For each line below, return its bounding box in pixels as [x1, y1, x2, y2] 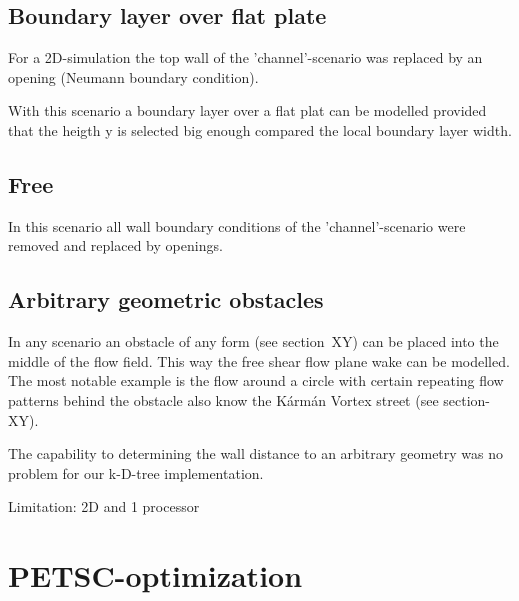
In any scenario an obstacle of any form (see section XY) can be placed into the [8, 331, 499, 352]
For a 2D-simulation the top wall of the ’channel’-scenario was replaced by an [8, 47, 483, 68]
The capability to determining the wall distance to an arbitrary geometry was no [8, 443, 504, 464]
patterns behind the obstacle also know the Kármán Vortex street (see [8, 389, 439, 410]
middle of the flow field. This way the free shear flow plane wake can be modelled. [8, 350, 510, 371]
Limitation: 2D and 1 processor [8, 496, 200, 517]
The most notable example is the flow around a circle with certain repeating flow [8, 370, 504, 391]
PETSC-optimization [8, 555, 303, 596]
